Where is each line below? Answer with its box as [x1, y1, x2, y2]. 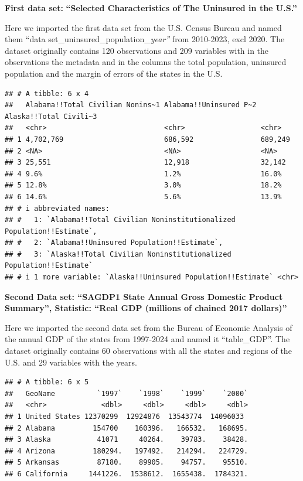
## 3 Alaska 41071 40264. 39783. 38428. [5, 435, 248, 444]
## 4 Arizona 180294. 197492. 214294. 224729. [5, 446, 248, 455]
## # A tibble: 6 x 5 [5, 378, 89, 387]
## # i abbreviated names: [5, 204, 110, 213]
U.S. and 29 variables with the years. [5, 356, 137, 368]
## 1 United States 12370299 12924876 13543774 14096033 [5, 412, 244, 421]
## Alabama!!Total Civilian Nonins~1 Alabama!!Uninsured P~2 [5, 101, 257, 110]
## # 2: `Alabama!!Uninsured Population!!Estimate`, [5, 238, 223, 247]
